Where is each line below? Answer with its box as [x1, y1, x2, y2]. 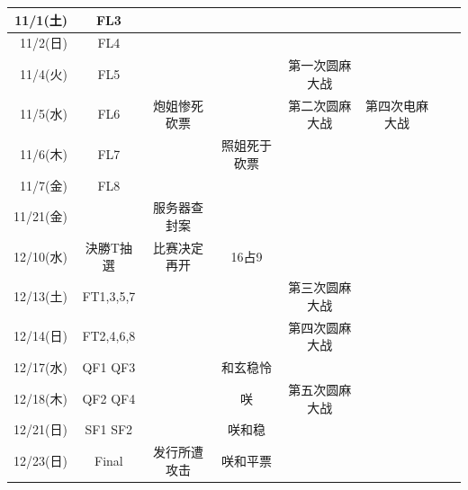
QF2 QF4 [82, 388, 136, 407]
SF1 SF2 [85, 420, 133, 439]
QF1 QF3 [82, 358, 136, 377]
